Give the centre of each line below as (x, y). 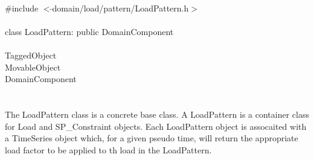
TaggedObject (31, 55)
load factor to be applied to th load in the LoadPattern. (108, 149)
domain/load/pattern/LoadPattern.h (120, 8)
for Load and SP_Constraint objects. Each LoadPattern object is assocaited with (156, 126)
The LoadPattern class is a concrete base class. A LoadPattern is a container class (157, 114)
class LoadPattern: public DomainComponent (89, 31)
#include (22, 8)
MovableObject (33, 67)
